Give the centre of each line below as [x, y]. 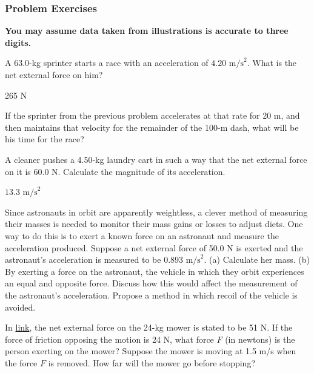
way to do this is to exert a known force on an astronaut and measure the [142, 235]
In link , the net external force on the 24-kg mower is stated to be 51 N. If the [149, 327]
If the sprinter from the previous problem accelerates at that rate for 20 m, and [152, 115]
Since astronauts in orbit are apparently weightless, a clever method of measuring [156, 212]
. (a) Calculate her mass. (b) [257, 259]
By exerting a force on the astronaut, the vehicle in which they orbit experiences [155, 271]
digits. [18, 42]
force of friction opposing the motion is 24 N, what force [109, 339]
